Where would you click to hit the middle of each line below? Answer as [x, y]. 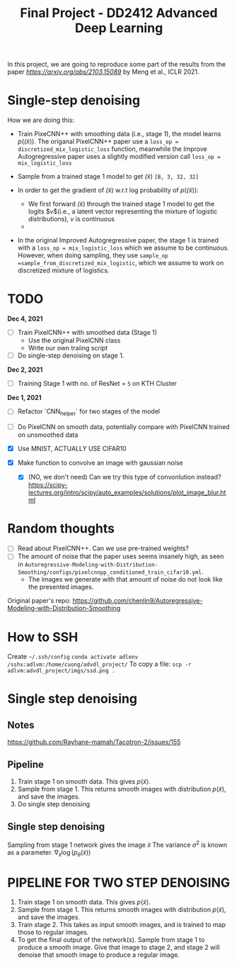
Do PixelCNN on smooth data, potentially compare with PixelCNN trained [123, 427]
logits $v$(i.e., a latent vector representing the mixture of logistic [123, 211]
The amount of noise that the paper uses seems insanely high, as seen [121, 556]
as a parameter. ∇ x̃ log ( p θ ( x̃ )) [49, 853]
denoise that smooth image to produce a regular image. [99, 955]
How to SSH [43, 637]
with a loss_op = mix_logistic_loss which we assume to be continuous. [123, 248]
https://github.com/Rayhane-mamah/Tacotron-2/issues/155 [94, 742]
